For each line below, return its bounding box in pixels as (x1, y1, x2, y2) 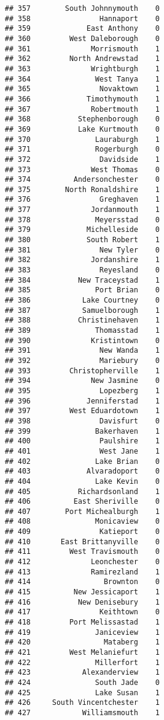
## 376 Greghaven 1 (5, 195, 160, 204)
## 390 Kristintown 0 (5, 336, 160, 345)
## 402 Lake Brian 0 (5, 457, 160, 466)
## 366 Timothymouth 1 (5, 94, 160, 103)
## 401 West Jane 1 (5, 446, 160, 455)
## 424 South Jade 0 (5, 678, 160, 687)
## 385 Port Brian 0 (5, 286, 160, 295)
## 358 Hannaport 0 (5, 14, 160, 23)
